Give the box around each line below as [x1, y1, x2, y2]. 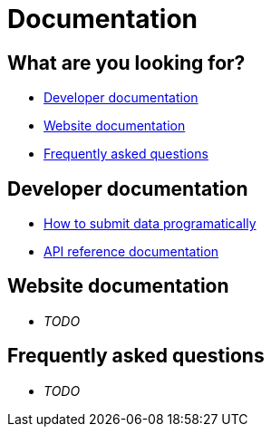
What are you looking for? [7, 51, 246, 74]
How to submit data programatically [44, 216, 256, 232]
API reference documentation [44, 244, 219, 260]
